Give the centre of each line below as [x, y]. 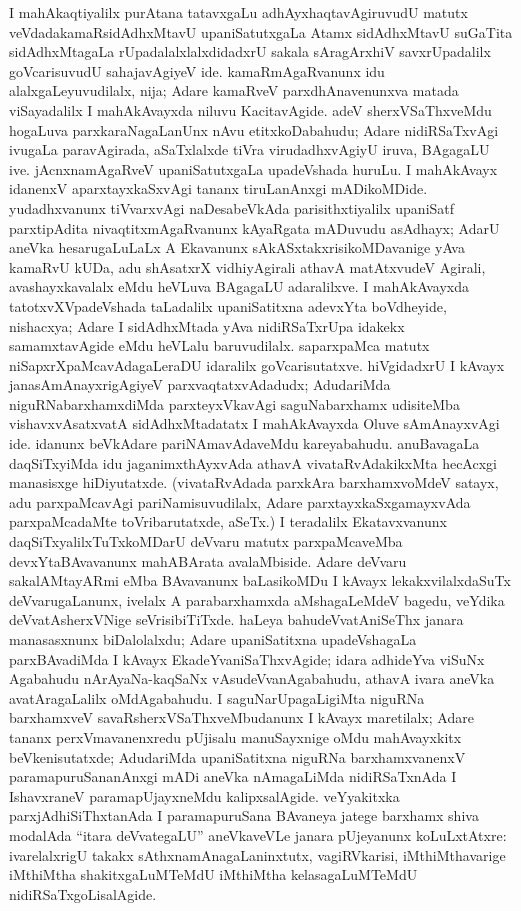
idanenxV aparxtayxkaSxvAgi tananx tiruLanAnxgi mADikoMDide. [218, 188]
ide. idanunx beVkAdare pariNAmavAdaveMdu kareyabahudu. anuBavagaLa [244, 443]
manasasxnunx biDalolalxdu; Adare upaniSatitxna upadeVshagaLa [213, 639]
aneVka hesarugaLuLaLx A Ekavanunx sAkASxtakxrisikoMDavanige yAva [237, 247]
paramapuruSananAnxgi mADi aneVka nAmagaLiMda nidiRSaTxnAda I [233, 776]
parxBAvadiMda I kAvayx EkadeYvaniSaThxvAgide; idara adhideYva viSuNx [247, 658]
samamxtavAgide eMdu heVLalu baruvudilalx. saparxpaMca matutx [219, 345]
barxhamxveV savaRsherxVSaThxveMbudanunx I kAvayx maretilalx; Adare [241, 717]
